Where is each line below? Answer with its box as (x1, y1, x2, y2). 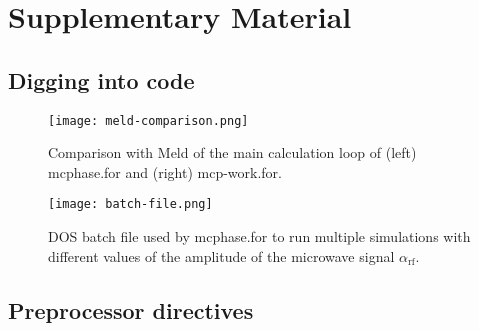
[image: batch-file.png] (48, 197, 213, 212)
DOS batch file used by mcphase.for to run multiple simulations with (48, 226, 471, 247)
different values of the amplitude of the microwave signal (48, 245, 395, 266)
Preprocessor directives (8, 294, 254, 325)
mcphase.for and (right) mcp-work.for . (48, 161, 283, 182)
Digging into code (8, 64, 195, 95)
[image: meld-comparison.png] (48, 113, 249, 128)
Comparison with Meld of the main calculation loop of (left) (48, 142, 417, 163)
